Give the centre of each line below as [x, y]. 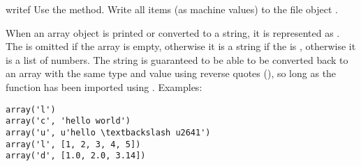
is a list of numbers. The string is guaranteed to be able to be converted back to [177, 59]
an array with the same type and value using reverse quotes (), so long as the [171, 73]
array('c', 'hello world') [68, 121]
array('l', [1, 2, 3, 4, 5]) [73, 144]
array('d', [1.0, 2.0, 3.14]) [76, 156]
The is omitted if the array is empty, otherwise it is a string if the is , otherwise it [181, 46]
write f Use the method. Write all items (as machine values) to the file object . [172, 9]
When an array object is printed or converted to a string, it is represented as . [173, 32]
